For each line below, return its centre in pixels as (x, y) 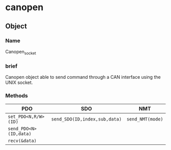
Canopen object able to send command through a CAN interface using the (83, 77)
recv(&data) (22, 141)
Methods (17, 96)
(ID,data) (20, 134)
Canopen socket (21, 52)
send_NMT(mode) (145, 119)
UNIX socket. (19, 82)
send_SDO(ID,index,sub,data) (87, 119)
